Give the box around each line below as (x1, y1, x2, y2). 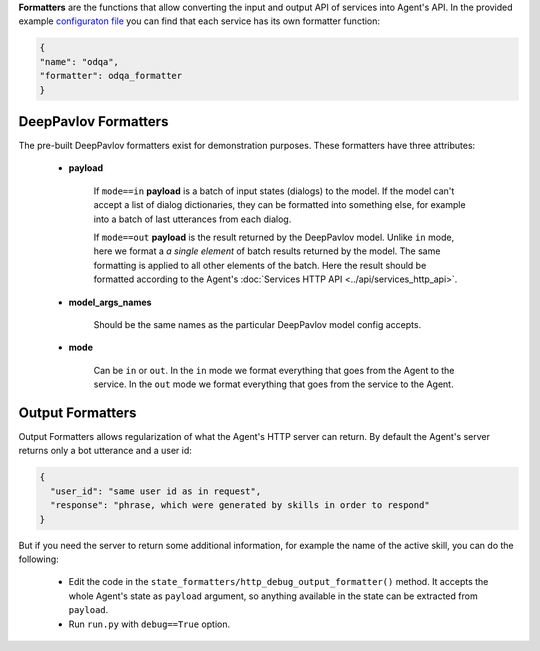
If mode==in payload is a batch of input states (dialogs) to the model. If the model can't (93, 185, 455, 197)
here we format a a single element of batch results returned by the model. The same (93, 245, 441, 257)
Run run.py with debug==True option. (68, 618, 230, 630)
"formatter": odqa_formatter (39, 70, 183, 82)
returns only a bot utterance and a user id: (18, 445, 192, 457)
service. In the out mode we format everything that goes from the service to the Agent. (93, 378, 454, 390)
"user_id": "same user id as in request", (50, 485, 262, 497)
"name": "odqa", (39, 56, 120, 67)
